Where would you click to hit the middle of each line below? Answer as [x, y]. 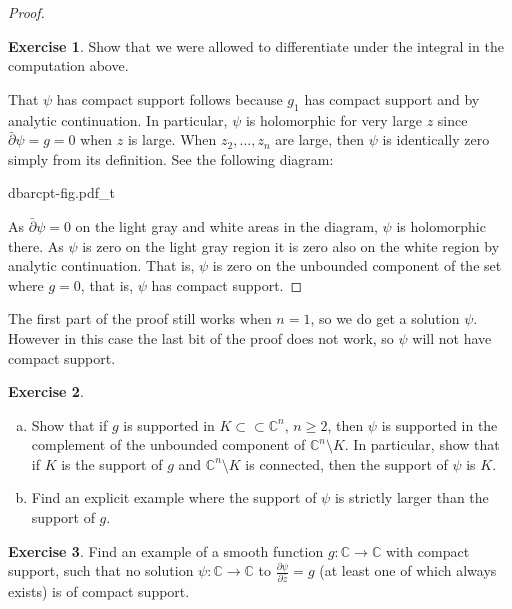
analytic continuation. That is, [101, 265]
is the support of [112, 463]
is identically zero [436, 139]
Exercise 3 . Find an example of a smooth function [166, 550]
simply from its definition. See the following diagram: [171, 158]
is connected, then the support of [346, 463]
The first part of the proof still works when [140, 318]
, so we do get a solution [385, 318]
